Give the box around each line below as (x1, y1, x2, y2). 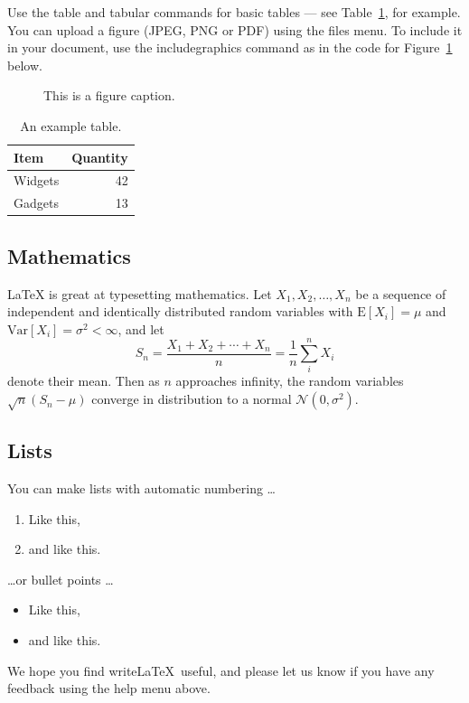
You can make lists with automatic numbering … (7, 479, 276, 498)
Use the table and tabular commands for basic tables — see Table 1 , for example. (7, 3, 461, 21)
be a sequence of (355, 284, 446, 303)
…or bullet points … (7, 569, 114, 588)
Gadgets (14, 193, 59, 212)
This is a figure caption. (43, 86, 175, 105)
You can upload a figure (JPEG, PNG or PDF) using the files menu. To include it (7, 20, 463, 39)
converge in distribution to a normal (91, 389, 292, 408)
